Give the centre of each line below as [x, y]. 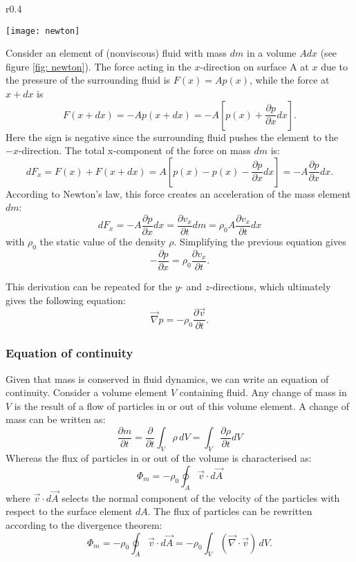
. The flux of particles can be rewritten [230, 511]
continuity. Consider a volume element [87, 392]
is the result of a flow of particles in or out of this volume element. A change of [181, 405]
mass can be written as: [56, 419]
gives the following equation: [66, 300]
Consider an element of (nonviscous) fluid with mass [116, 53]
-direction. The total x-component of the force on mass [134, 150]
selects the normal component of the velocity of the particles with [201, 497]
